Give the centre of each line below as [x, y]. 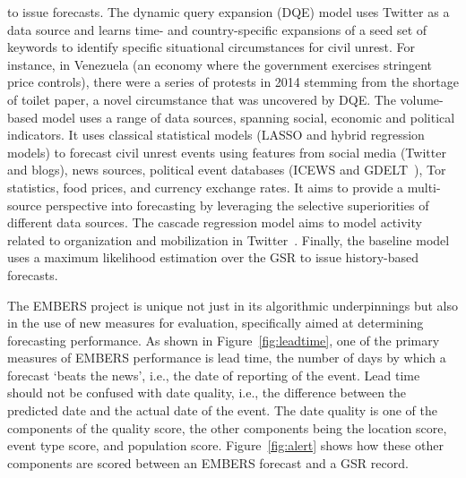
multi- [424, 187]
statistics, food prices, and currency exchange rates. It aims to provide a [206, 187]
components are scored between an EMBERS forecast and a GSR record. [208, 462]
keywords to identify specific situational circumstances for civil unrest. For [211, 47]
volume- [422, 99]
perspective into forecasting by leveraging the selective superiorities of [237, 205]
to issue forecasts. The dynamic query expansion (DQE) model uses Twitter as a [229, 12]
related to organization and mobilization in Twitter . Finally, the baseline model [229, 239]
